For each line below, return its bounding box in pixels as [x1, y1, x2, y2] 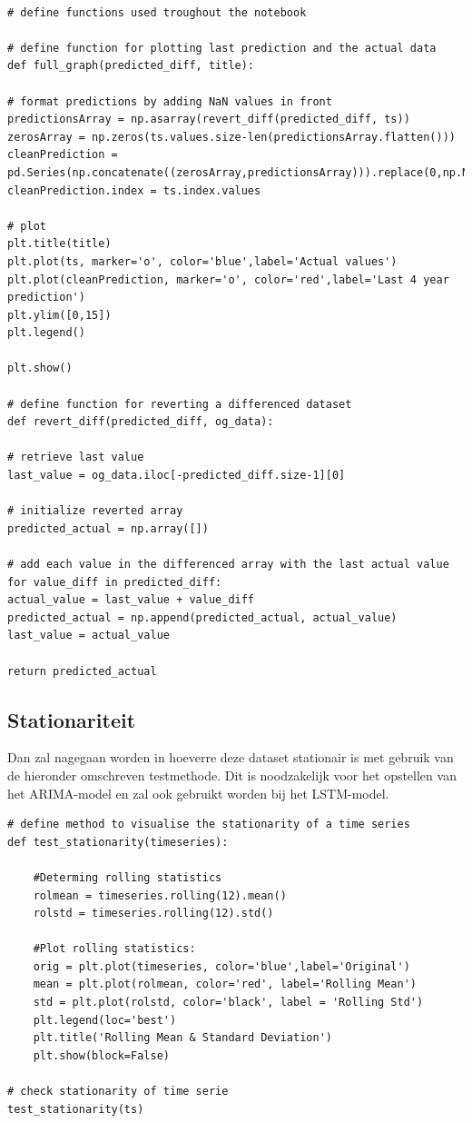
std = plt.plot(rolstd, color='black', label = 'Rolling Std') [33, 996, 424, 1009]
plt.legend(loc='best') [33, 1013, 177, 1027]
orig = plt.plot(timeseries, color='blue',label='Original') [33, 959, 410, 973]
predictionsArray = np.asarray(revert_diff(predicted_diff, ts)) [7, 113, 410, 126]
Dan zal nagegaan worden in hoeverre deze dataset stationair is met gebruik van [7, 748, 454, 767]
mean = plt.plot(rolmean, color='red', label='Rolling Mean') [33, 978, 418, 991]
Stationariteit [7, 705, 136, 733]
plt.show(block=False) [33, 1048, 170, 1062]
